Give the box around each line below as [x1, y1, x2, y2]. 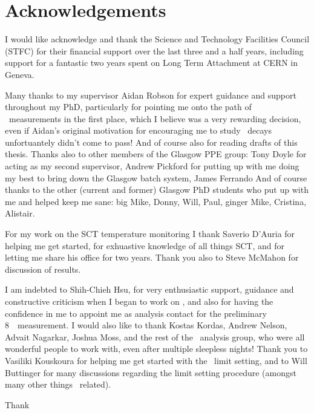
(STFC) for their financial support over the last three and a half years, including [5, 44, 304, 57]
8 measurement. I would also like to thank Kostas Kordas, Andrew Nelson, [5, 319, 287, 331]
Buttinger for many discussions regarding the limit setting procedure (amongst [5, 366, 296, 379]
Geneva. [5, 68, 34, 80]
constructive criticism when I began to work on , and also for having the [5, 295, 273, 307]
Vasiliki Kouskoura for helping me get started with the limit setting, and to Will [5, 354, 307, 366]
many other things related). [5, 378, 111, 391]
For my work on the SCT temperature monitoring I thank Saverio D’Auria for [5, 227, 295, 240]
